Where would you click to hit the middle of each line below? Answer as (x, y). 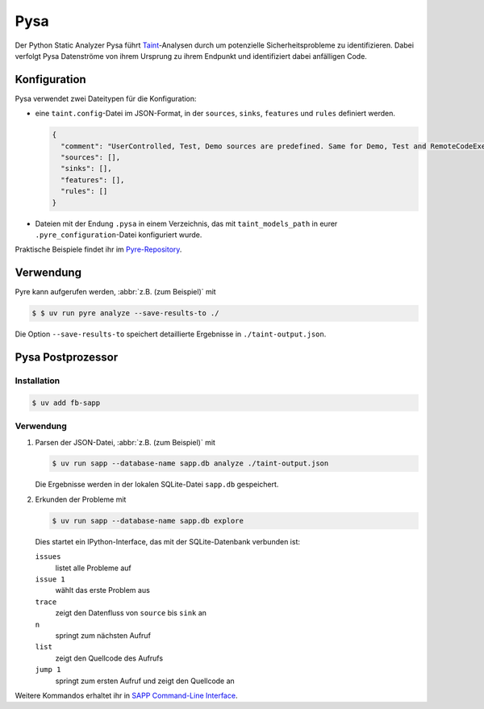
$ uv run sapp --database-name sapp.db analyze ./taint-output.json (190, 463)
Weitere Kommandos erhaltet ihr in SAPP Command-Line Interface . (126, 695)
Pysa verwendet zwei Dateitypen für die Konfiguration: (106, 98)
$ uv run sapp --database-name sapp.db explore (148, 521)
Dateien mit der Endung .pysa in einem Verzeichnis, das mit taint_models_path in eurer (186, 223)
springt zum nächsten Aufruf (103, 635)
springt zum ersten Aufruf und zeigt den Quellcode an (145, 681)
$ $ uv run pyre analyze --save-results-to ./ (125, 313)
